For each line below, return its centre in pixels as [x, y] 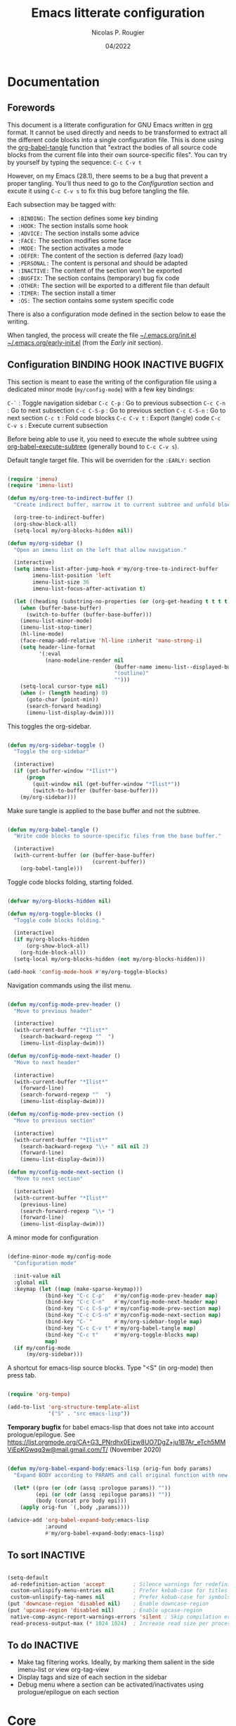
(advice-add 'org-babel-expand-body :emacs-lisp [78, 1520]
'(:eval [50, 654]
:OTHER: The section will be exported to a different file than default [113, 285]
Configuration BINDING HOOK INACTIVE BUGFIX [116, 365]
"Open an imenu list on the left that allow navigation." [100, 550]
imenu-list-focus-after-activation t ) [89, 588]
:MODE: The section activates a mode [71, 248]
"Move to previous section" [55, 1121]
